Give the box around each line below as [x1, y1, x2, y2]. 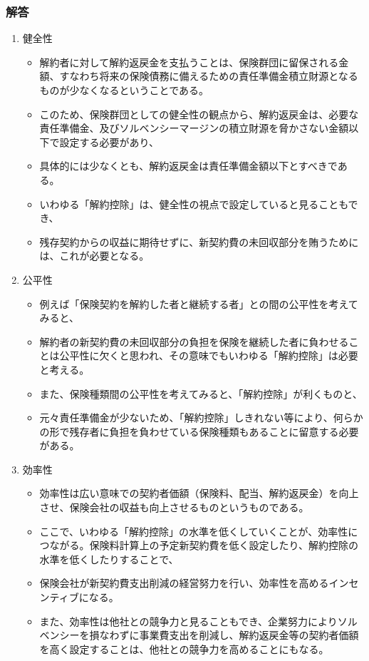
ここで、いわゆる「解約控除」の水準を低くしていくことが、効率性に [39, 523, 358, 538]
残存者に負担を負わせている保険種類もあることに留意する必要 [69, 424, 359, 439]
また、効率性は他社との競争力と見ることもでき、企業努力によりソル [39, 613, 358, 628]
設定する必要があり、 [59, 134, 160, 149]
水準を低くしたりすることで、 [39, 551, 179, 566]
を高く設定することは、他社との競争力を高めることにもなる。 [39, 641, 329, 656]
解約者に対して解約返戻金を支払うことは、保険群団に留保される [39, 54, 339, 69]
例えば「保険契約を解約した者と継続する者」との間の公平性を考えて [39, 296, 358, 311]
